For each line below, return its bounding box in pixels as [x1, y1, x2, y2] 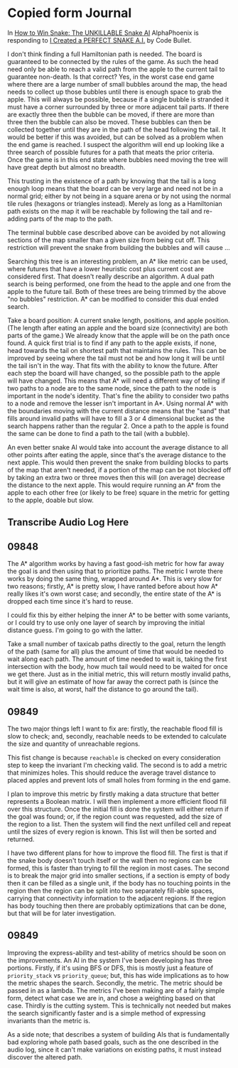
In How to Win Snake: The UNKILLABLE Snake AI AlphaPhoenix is [7, 28, 199, 37]
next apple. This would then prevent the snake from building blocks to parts [7, 458, 229, 467]
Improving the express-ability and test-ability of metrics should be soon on [7, 948, 226, 957]
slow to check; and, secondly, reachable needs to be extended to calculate [7, 731, 227, 740]
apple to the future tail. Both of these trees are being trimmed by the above [7, 287, 227, 295]
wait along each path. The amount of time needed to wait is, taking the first [7, 655, 227, 663]
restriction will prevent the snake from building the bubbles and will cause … [7, 243, 231, 251]
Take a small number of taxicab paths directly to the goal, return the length [7, 640, 226, 648]
